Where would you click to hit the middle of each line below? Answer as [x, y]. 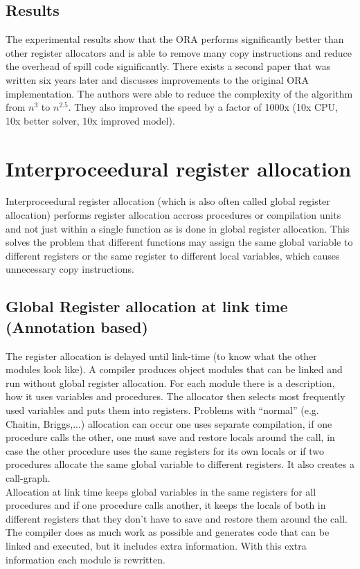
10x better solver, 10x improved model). [90, 120]
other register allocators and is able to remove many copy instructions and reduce [179, 52]
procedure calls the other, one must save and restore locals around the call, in [170, 437]
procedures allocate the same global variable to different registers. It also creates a [180, 464]
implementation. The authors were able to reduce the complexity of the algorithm [179, 93]
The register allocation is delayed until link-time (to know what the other [161, 355]
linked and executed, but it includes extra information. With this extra [156, 545]
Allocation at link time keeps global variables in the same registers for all [161, 491]
